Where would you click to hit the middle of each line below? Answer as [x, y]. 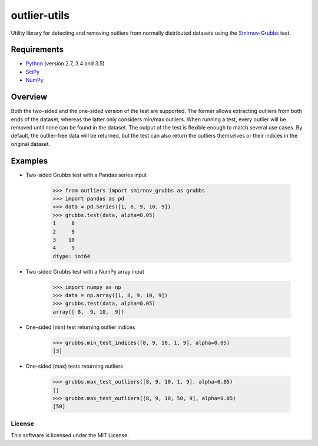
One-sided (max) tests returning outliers [74, 366]
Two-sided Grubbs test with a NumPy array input [85, 271]
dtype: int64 [72, 256]
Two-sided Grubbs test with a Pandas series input [86, 175]
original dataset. [30, 144]
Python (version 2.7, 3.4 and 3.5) [65, 64]
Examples [29, 161]
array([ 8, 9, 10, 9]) [89, 312]
